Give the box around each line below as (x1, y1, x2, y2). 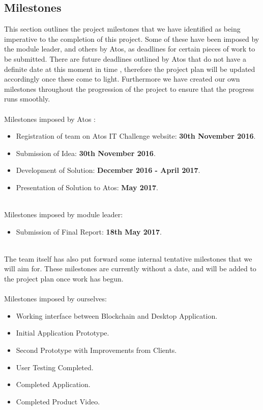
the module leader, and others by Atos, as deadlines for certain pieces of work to (4, 43, 255, 54)
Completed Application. (16, 379, 91, 390)
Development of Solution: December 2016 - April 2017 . (16, 165, 200, 175)
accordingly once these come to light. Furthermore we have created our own (4, 73, 240, 84)
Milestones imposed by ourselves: (4, 293, 107, 304)
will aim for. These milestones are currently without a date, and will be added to (4, 263, 256, 274)
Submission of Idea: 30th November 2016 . (16, 147, 156, 158)
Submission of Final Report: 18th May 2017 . (16, 226, 162, 237)
